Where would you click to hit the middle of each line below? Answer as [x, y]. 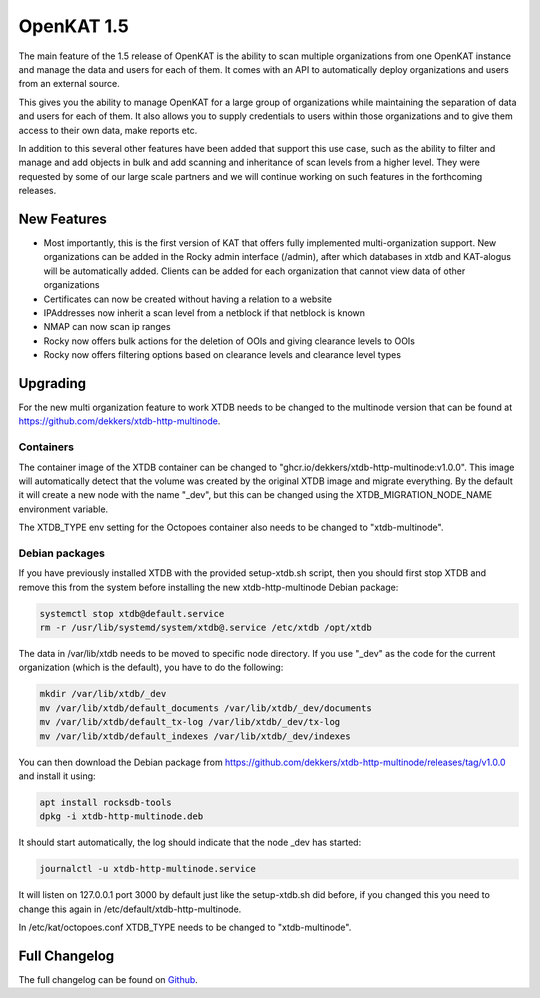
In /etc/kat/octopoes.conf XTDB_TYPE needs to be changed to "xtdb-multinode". [185, 927]
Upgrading [52, 383]
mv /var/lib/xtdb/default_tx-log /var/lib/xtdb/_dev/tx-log [190, 722]
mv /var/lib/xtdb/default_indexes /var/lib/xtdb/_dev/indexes [195, 736]
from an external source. [69, 84]
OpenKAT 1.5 [73, 26]
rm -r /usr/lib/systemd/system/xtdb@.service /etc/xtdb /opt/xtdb [205, 627]
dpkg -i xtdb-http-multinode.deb [121, 816]
